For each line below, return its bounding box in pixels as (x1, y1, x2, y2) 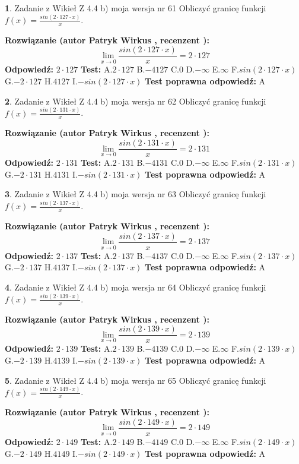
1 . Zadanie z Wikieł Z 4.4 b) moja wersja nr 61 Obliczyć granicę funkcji (5, 2, 266, 14)
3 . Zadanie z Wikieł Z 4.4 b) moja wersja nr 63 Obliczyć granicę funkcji (5, 188, 266, 200)
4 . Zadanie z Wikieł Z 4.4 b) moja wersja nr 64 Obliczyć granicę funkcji (5, 280, 266, 293)
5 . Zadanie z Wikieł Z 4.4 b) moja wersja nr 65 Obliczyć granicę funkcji (5, 374, 266, 386)
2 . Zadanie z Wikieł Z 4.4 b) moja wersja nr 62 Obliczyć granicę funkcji (5, 94, 266, 107)
